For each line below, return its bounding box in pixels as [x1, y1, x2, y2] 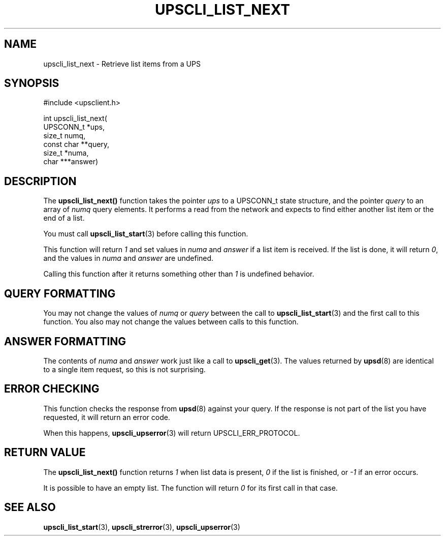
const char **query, [43, 140, 110, 149]
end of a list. [43, 214, 85, 223]
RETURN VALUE [4, 446, 86, 459]
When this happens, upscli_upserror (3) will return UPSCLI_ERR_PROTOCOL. [43, 428, 300, 437]
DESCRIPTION [4, 174, 77, 188]
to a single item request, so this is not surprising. [43, 365, 206, 374]
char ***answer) [43, 157, 99, 166]
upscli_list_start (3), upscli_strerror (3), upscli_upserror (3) [43, 522, 240, 531]
